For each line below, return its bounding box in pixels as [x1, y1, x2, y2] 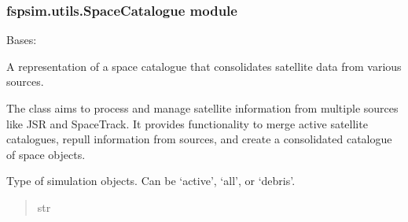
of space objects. [6, 146, 86, 162]
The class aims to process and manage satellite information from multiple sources [6, 100, 399, 116]
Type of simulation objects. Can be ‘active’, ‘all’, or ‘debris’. [6, 172, 296, 189]
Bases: [6, 31, 37, 48]
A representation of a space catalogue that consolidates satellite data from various [6, 57, 402, 74]
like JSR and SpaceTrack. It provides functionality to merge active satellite [6, 115, 368, 131]
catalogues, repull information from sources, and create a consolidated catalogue [6, 131, 392, 147]
